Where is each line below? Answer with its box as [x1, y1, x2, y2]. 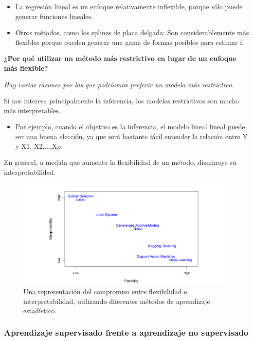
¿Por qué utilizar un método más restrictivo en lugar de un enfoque [4, 53, 236, 63]
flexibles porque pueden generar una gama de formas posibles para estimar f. [15, 37, 244, 47]
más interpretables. [4, 105, 61, 115]
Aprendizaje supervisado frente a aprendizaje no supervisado [4, 326, 249, 338]
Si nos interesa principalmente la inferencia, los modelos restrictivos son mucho [4, 96, 239, 106]
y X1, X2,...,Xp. [15, 140, 63, 151]
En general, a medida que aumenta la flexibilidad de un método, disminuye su [4, 157, 236, 167]
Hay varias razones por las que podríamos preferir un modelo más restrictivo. [4, 79, 234, 89]
